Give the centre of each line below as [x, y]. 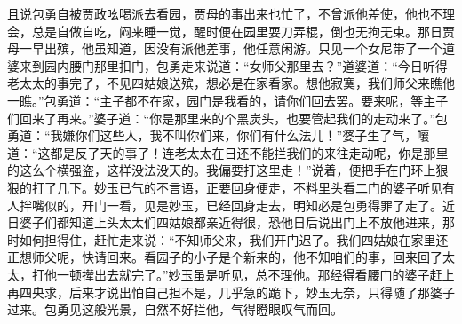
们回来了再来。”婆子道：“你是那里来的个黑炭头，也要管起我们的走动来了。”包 [227, 118]
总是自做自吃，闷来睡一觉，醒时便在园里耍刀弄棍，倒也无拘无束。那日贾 [243, 31]
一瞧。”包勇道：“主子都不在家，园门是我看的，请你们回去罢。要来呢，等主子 [228, 100]
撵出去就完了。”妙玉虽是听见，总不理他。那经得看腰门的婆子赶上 [268, 274]
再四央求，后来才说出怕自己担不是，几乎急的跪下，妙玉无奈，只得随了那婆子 [231, 292]
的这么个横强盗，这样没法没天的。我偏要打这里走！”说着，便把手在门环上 [222, 170]
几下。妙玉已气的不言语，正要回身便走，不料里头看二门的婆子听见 [249, 187]
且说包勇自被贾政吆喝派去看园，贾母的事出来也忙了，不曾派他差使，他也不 [225, 13]
